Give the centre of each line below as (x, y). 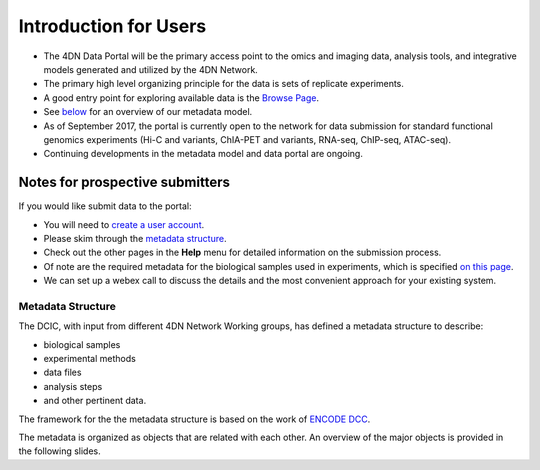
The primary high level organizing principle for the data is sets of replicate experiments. (224, 84)
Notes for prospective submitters (124, 182)
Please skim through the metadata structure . (135, 238)
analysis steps (73, 386)
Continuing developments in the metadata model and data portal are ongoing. (203, 154)
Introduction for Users (112, 26)
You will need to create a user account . (124, 224)
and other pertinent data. (95, 401)
